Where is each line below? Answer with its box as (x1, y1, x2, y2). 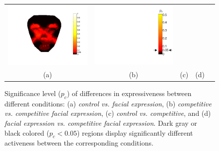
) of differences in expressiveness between (67, 88, 192, 98)
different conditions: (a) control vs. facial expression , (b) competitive (4, 98, 212, 108)
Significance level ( (4, 88, 61, 98)
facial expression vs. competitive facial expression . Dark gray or (4, 117, 197, 128)
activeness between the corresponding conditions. (4, 138, 153, 148)
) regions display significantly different (76, 127, 193, 138)
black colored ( (4, 127, 50, 138)
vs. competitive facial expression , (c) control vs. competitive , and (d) (4, 108, 211, 118)
